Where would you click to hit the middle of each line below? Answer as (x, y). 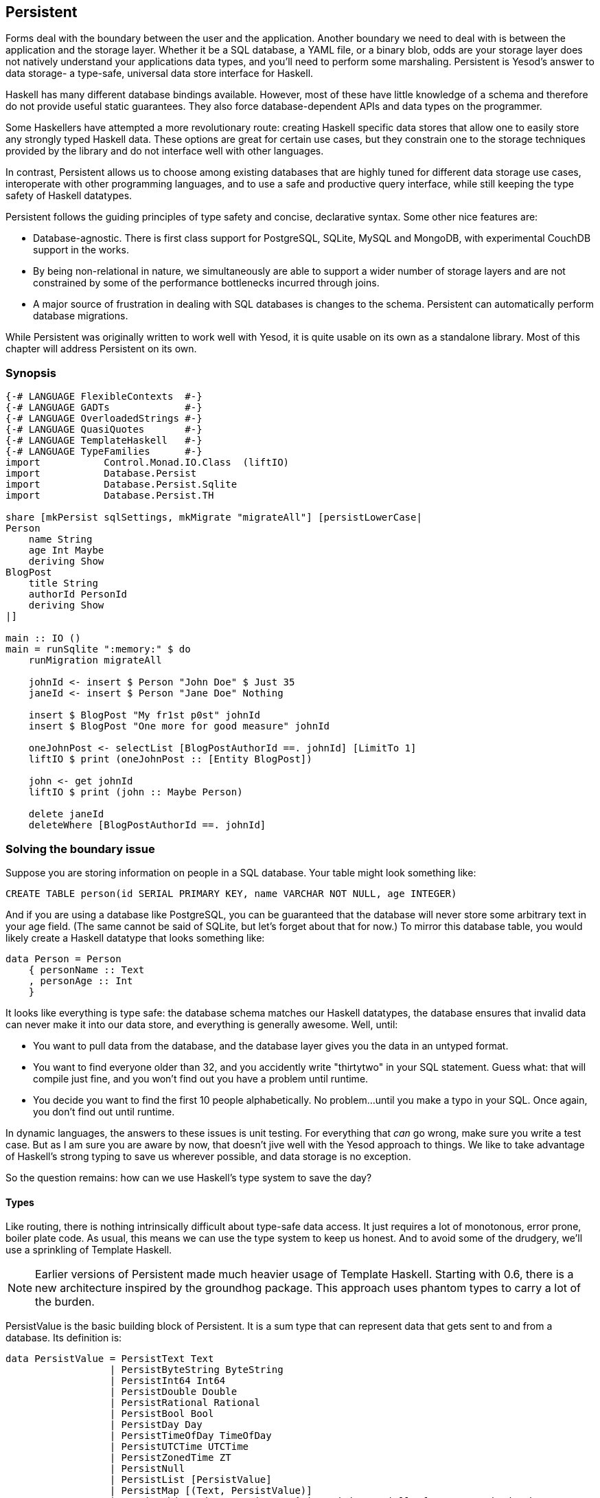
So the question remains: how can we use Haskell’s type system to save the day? (189, 1177)
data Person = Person (64, 958)
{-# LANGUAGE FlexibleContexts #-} (104, 397)
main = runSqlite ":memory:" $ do (98, 649)
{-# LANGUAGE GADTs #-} (104, 408)
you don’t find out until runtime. (104, 1111)
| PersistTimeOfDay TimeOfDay (191, 1436)
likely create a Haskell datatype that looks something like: (135, 938)
